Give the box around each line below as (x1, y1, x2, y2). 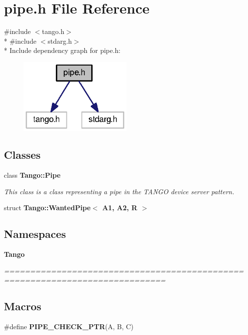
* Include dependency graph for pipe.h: (4, 45, 121, 55)
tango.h (42, 26, 65, 36)
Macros (4, 299, 41, 314)
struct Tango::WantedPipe (4, 202, 91, 213)
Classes (4, 147, 41, 162)
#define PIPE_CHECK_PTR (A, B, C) (4, 321, 134, 331)
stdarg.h (48, 35, 72, 46)
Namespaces (4, 226, 66, 241)
